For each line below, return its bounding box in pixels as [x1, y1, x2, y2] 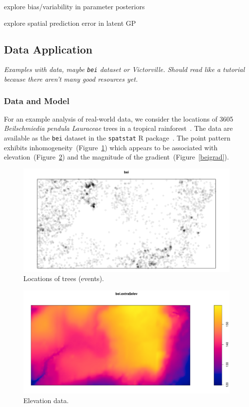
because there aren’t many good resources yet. [4, 74, 138, 84]
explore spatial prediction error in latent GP [4, 18, 136, 28]
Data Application [4, 41, 92, 56]
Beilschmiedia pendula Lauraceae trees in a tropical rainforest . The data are [4, 123, 233, 133]
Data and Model [4, 94, 70, 106]
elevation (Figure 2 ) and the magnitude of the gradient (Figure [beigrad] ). [4, 152, 229, 162]
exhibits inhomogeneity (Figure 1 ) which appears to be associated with [4, 142, 218, 152]
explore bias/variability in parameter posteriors [4, 1, 145, 11]
